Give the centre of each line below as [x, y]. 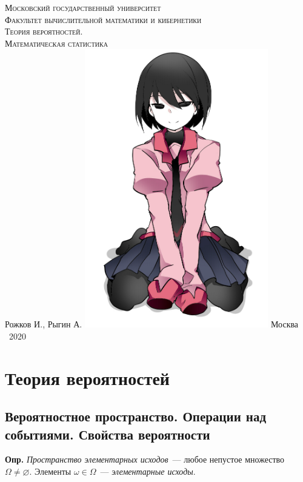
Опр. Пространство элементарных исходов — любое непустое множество [145, 459]
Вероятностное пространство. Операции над [136, 416]
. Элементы [50, 471]
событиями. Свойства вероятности [108, 434]
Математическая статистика [56, 43]
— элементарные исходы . [148, 471]
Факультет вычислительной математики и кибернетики [103, 19]
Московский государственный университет [83, 7]
